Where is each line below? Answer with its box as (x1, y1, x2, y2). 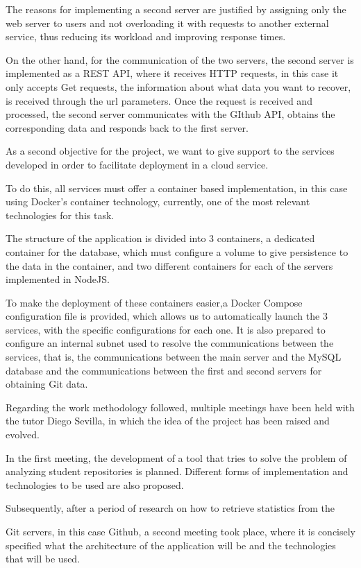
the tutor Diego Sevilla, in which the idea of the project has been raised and (6, 413, 330, 428)
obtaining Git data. (6, 377, 88, 391)
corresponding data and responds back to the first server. (6, 120, 249, 135)
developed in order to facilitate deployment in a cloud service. (6, 157, 269, 171)
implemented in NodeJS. (6, 272, 110, 286)
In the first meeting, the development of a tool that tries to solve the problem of (6, 450, 347, 465)
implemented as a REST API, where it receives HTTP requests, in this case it (6, 66, 339, 80)
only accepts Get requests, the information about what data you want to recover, (6, 79, 351, 94)
